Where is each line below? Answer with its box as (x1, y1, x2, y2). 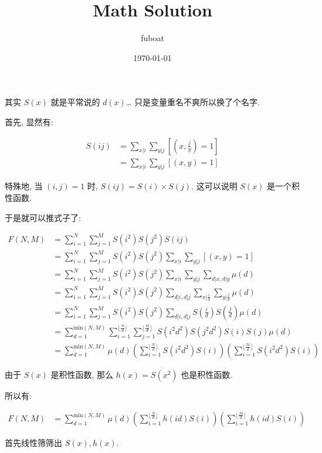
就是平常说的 (50, 96, 100, 108)
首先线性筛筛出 (5, 437, 62, 449)
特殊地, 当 (5, 180, 43, 192)
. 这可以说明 (191, 180, 238, 192)
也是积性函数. (181, 368, 233, 380)
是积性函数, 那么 (50, 368, 113, 380)
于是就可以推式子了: (5, 211, 81, 223)
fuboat (141, 32, 164, 44)
